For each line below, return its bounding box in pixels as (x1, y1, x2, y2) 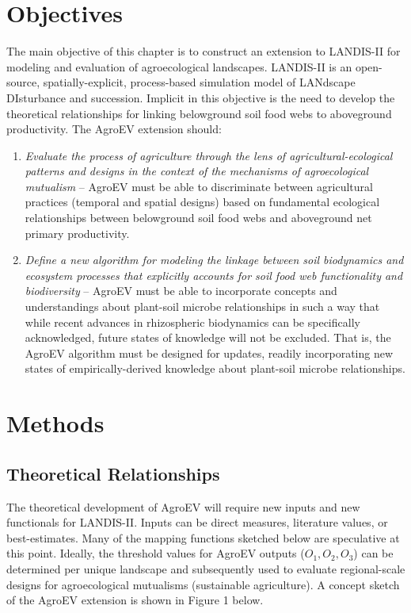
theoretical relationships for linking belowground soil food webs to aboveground (6, 105, 392, 121)
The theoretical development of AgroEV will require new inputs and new (6, 498, 360, 515)
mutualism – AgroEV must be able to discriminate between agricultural (25, 178, 373, 194)
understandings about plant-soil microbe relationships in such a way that (25, 298, 380, 315)
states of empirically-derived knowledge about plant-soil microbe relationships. (25, 360, 405, 377)
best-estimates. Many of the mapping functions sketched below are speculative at (6, 529, 400, 546)
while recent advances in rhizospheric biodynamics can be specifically (25, 313, 360, 330)
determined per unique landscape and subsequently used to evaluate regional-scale (6, 560, 405, 577)
